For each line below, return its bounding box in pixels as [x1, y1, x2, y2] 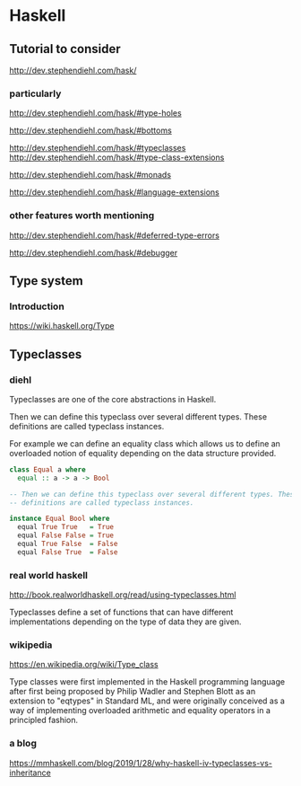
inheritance [9, 767, 51, 778]
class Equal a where [9, 464, 87, 474]
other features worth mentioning [9, 209, 155, 222]
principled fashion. [9, 715, 79, 726]
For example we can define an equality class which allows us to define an [9, 437, 280, 449]
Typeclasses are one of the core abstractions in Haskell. [9, 393, 217, 404]
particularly [9, 87, 62, 100]
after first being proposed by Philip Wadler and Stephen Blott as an [9, 686, 256, 697]
